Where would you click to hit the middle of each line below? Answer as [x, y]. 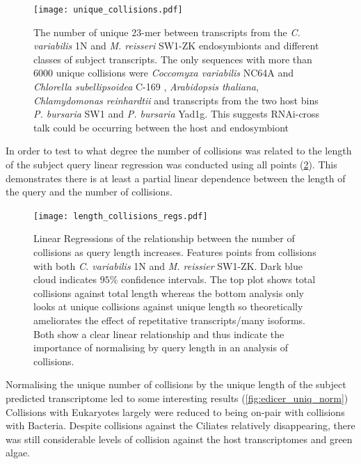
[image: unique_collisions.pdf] [108, 10]
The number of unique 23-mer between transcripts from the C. [167, 32]
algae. [18, 453]
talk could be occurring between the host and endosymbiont [161, 127]
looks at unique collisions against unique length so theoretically [168, 306]
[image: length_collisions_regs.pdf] [121, 216]
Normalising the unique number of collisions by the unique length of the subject [176, 384]
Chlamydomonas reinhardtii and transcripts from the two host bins [176, 100]
